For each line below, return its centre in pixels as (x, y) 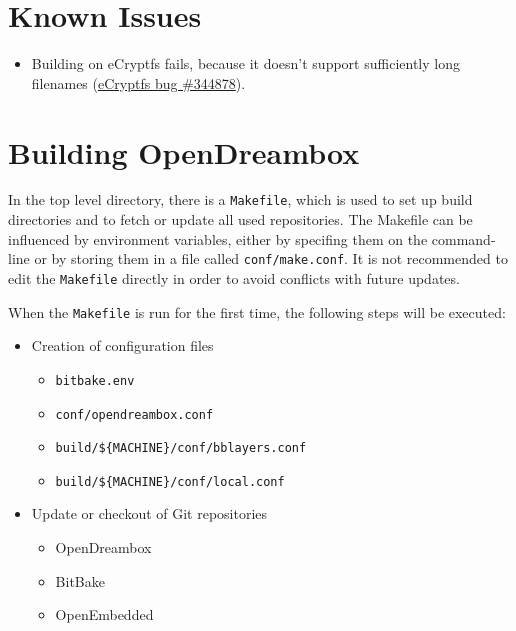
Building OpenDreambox (184, 151)
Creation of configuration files (122, 345)
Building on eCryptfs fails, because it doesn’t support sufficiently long (245, 63)
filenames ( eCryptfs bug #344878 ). (138, 82)
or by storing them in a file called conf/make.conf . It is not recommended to (271, 258)
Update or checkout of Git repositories (149, 513)
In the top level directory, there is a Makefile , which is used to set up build (240, 199)
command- (463, 238)
